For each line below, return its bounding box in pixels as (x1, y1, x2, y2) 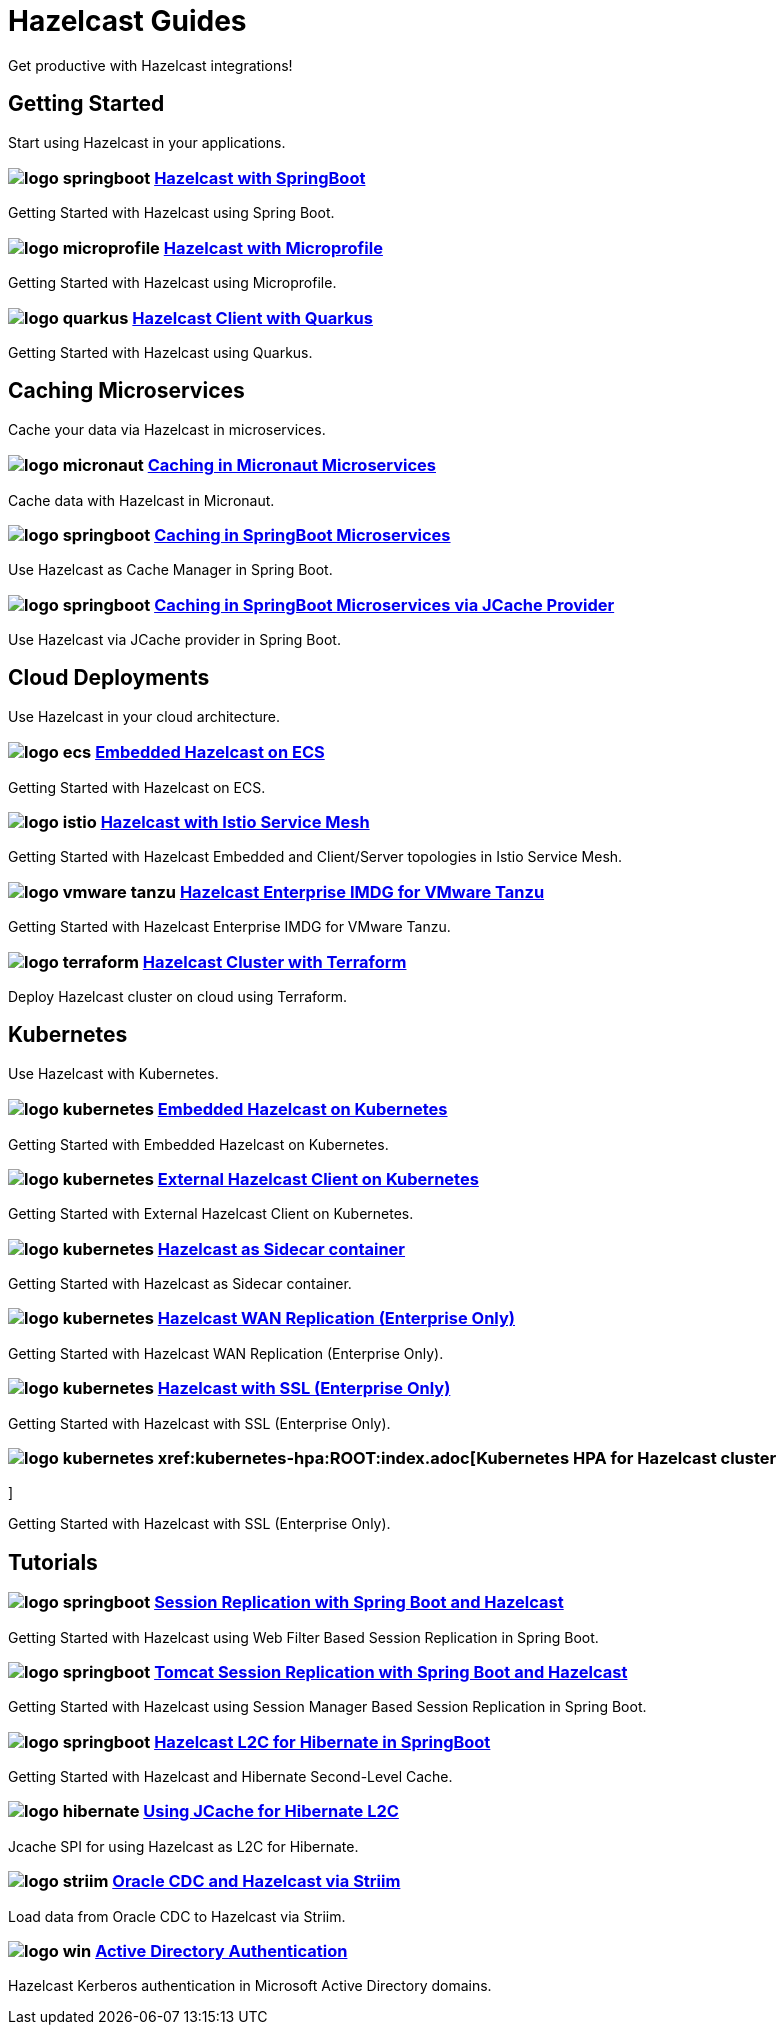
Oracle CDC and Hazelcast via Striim (112, 1871, 401, 1892)
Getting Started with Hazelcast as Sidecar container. (8, 1275, 352, 1293)
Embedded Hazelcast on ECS (95, 742, 325, 763)
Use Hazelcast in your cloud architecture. (8, 707, 281, 725)
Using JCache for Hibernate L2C (143, 1801, 399, 1822)
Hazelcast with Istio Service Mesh (100, 812, 370, 833)
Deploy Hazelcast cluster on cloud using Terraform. (8, 987, 347, 1005)
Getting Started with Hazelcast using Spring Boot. (8, 204, 335, 222)
